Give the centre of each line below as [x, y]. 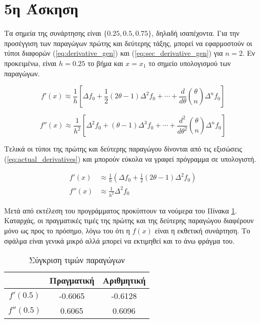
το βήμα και [105, 63]
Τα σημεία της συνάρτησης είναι [53, 33]
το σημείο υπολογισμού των [190, 63]
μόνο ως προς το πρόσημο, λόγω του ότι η [67, 230]
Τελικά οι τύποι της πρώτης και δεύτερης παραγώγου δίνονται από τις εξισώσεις [123, 149]
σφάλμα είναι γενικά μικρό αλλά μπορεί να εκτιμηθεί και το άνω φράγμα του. [120, 240]
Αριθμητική [124, 281]
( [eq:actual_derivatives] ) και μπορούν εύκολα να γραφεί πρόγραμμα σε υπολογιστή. [130, 158]
